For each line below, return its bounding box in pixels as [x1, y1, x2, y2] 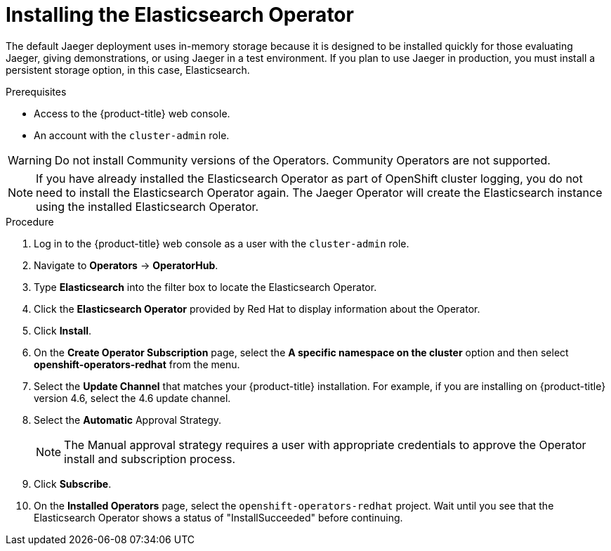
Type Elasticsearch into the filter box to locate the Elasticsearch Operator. [34, 280, 377, 293]
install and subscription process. [64, 451, 236, 466]
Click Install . [34, 324, 92, 337]
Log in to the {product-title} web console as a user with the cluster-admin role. [34, 237, 409, 249]
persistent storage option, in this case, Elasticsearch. [6, 63, 250, 76]
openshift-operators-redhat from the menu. [34, 358, 240, 370]
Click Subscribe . [34, 477, 112, 490]
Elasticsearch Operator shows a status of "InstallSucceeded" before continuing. [34, 511, 403, 524]
